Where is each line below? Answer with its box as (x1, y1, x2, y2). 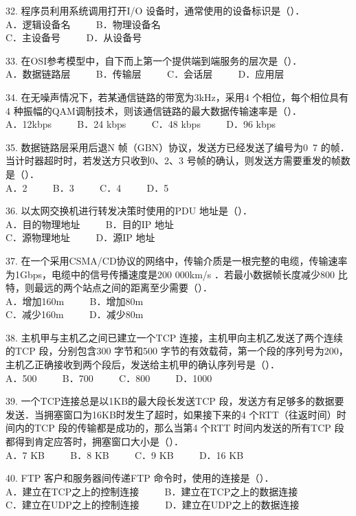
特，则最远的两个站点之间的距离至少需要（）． (5, 280, 212, 295)
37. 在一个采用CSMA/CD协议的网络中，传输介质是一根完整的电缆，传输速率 (5, 253, 348, 267)
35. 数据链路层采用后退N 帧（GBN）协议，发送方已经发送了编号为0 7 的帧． (5, 139, 350, 154)
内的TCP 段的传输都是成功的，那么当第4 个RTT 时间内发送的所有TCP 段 (14, 420, 344, 435)
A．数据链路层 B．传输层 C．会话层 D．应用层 (5, 67, 285, 81)
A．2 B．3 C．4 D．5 (5, 180, 169, 194)
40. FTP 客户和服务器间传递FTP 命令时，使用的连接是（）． (5, 471, 274, 485)
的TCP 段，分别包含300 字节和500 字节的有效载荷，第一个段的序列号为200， (5, 344, 348, 358)
